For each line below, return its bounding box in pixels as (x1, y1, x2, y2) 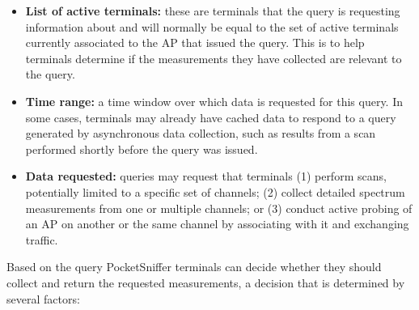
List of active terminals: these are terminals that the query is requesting (25, 2, 400, 19)
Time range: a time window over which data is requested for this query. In (25, 92, 404, 109)
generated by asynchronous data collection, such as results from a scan (25, 125, 376, 142)
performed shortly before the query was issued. (25, 140, 258, 157)
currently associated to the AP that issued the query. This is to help (25, 34, 365, 51)
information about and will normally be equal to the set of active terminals (25, 18, 399, 35)
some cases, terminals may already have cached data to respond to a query (25, 108, 396, 125)
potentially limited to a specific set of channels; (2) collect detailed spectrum (25, 183, 405, 200)
